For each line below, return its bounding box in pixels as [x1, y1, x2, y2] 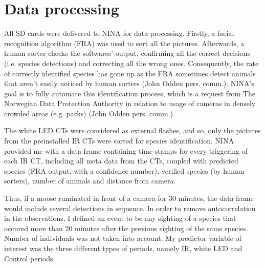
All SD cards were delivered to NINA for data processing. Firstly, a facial [4, 28, 234, 38]
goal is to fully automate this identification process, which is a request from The [4, 88, 255, 98]
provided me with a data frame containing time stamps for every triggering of [4, 145, 248, 156]
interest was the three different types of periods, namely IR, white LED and [4, 243, 242, 253]
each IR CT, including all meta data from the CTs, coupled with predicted [4, 155, 238, 166]
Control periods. [4, 253, 55, 263]
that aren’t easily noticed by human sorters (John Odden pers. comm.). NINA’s [4, 78, 254, 89]
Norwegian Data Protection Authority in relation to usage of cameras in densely [4, 98, 256, 109]
